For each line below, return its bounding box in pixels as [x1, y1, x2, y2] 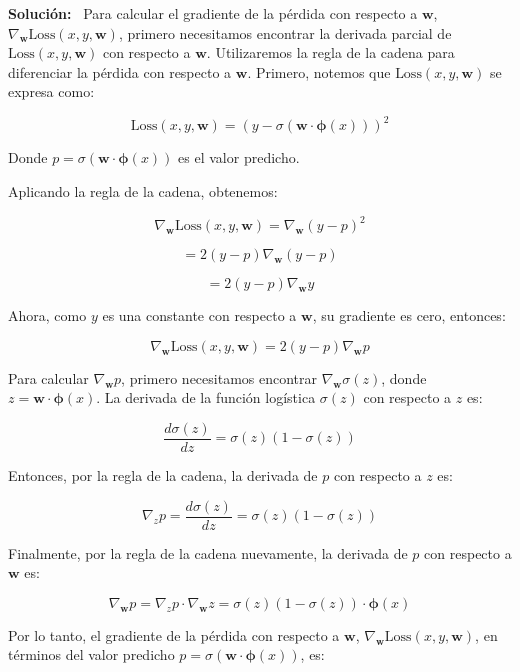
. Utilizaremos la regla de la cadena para [206, 42, 455, 63]
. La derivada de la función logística [96, 387, 316, 408]
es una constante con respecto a [102, 305, 297, 326]
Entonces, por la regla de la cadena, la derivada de [8, 465, 318, 485]
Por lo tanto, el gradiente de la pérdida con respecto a [8, 624, 340, 645]
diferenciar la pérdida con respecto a [8, 61, 232, 82]
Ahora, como [8, 305, 87, 326]
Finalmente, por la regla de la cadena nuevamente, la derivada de [8, 542, 408, 563]
